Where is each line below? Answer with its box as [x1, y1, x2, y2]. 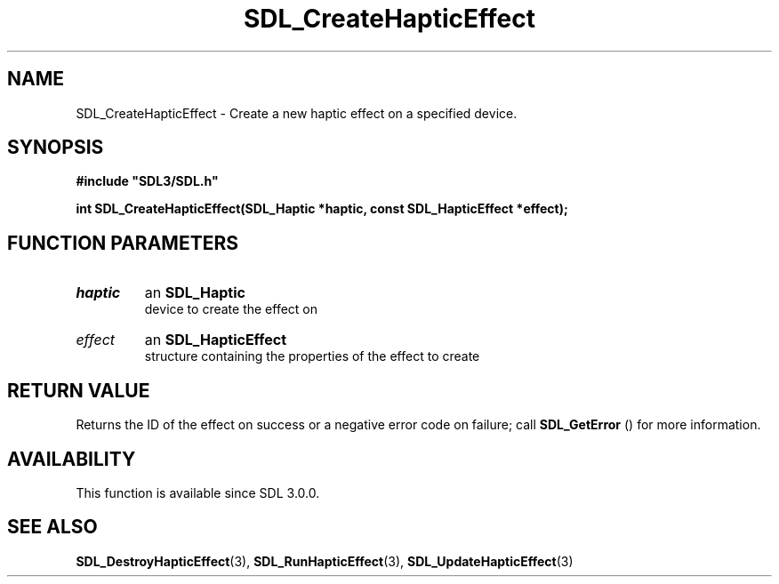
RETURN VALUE [7, 379, 150, 402]
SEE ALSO [7, 516, 98, 539]
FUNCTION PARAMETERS [7, 231, 238, 254]
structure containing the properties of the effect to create [144, 348, 480, 364]
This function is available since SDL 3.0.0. [76, 484, 320, 500]
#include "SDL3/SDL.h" [76, 173, 219, 189]
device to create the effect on [144, 301, 317, 317]
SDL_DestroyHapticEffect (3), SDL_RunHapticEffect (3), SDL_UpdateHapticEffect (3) [76, 553, 574, 569]
